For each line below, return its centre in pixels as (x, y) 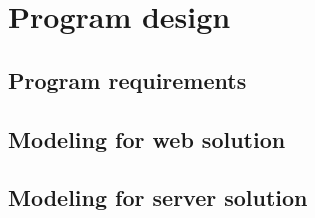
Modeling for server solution (158, 197)
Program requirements (127, 79)
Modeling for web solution (147, 138)
